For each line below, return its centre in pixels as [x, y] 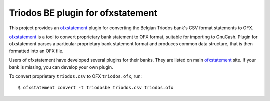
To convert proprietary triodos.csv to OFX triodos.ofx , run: [76, 76]
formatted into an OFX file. [36, 51]
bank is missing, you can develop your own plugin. [61, 67]
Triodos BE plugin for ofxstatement [83, 13]
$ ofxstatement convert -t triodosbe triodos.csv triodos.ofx [96, 88]
